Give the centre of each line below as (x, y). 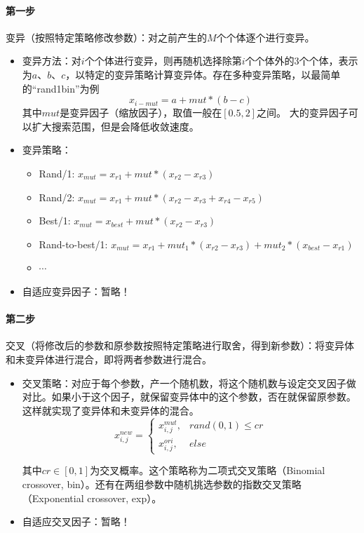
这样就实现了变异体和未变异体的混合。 (110, 410)
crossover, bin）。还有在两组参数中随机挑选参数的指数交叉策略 (162, 484)
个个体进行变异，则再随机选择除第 (163, 61)
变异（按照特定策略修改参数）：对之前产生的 (106, 37)
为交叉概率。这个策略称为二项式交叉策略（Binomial (208, 470)
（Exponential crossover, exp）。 (92, 498)
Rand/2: (57, 197)
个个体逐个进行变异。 (265, 37)
